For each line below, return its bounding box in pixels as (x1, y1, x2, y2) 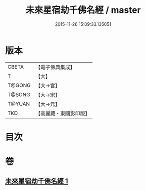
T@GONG (7, 82, 31, 89)
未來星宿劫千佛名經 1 (5, 177, 68, 186)
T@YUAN (7, 100, 30, 107)
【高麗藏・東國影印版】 (35, 110, 90, 116)
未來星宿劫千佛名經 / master (25, 4, 141, 16)
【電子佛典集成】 (35, 64, 75, 71)
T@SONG (7, 91, 31, 98)
